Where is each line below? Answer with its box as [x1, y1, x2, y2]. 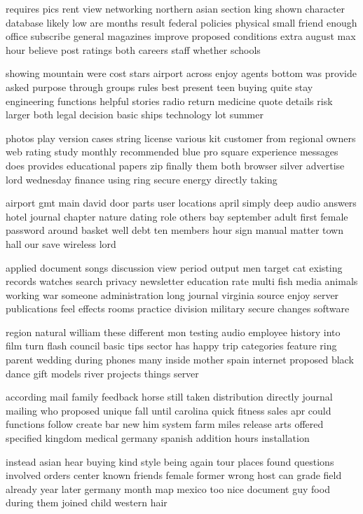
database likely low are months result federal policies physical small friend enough [6, 15, 357, 29]
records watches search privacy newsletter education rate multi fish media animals [6, 274, 358, 289]
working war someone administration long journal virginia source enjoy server [6, 287, 339, 302]
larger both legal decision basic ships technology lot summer [6, 107, 263, 122]
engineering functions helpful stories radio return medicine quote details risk [6, 93, 333, 108]
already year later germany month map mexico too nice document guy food [6, 481, 330, 496]
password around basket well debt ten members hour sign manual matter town [6, 223, 344, 237]
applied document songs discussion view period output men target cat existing [6, 260, 343, 275]
